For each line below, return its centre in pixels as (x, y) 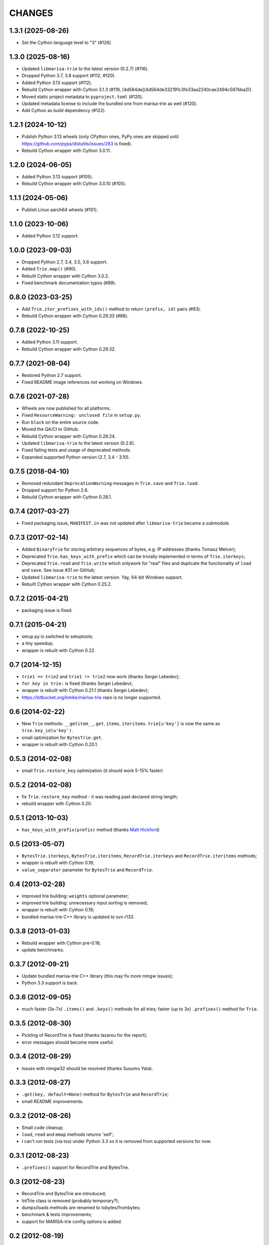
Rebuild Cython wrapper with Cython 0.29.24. (69, 436)
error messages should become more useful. (68, 1042)
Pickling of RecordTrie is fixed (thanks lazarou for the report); (85, 1035)
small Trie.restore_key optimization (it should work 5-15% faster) (92, 770)
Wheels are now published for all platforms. (66, 408)
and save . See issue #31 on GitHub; (59, 570)
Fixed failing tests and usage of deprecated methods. (76, 450)
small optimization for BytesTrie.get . (62, 738)
